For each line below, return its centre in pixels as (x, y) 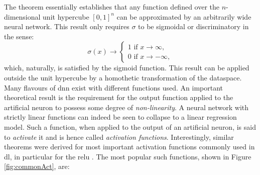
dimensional (22, 16)
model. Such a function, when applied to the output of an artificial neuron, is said (130, 126)
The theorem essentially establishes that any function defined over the (112, 7)
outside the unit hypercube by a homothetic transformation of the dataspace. (123, 77)
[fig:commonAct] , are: (37, 166)
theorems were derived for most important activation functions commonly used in (129, 147)
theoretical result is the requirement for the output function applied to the (119, 97)
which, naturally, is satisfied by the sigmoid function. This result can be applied (127, 68)
